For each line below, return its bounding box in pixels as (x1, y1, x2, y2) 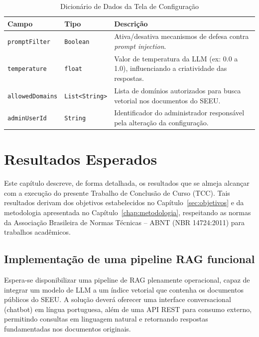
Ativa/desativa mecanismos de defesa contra (114, 31, 249, 41)
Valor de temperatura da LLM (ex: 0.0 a (114, 53, 238, 63)
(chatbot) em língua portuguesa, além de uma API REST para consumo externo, (4, 304, 252, 314)
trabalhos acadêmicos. (4, 227, 71, 237)
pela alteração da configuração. (114, 117, 209, 127)
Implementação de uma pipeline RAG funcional (4, 251, 255, 267)
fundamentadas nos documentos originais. (4, 323, 131, 334)
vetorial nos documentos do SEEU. (114, 95, 221, 105)
